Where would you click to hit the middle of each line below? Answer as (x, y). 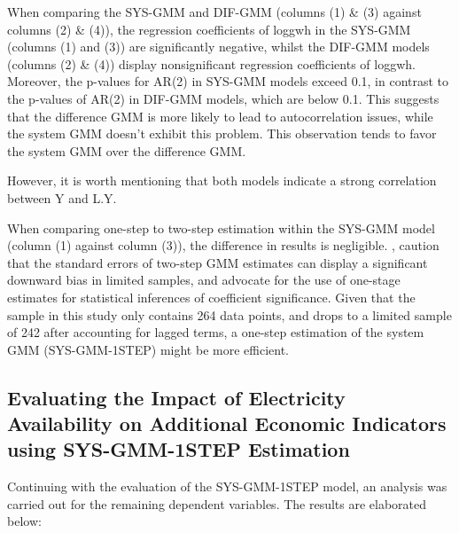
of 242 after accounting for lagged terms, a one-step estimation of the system (216, 332)
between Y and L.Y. (62, 197)
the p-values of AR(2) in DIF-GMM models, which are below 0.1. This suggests (223, 98)
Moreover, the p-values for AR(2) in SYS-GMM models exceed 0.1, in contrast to (228, 81)
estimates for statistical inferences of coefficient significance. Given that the (211, 297)
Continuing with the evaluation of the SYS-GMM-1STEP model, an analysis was (227, 486)
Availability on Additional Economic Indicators (227, 423)
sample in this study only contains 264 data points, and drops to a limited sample (229, 314)
